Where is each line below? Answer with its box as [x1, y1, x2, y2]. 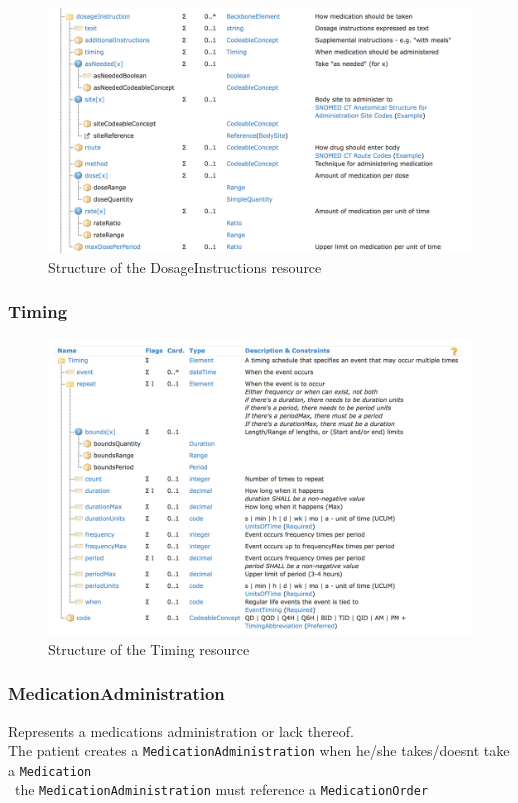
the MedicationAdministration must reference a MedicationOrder [14, 779, 429, 800]
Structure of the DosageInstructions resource [48, 256, 322, 277]
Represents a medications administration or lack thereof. [8, 720, 354, 741]
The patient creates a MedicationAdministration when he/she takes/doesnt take [8, 740, 510, 761]
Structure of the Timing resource [48, 638, 250, 659]
